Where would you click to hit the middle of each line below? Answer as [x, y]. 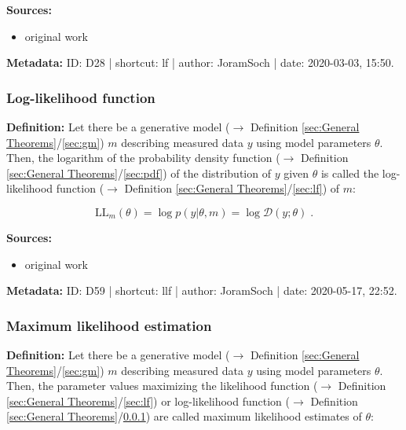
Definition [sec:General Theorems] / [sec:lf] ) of [232, 188]
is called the [350, 173]
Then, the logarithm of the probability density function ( [143, 158]
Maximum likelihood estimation [109, 325]
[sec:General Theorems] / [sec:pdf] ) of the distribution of [139, 173]
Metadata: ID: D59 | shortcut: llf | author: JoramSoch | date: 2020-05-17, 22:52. [202, 290]
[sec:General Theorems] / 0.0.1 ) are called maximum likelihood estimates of [184, 416]
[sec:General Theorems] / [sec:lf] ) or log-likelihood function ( [148, 401]
